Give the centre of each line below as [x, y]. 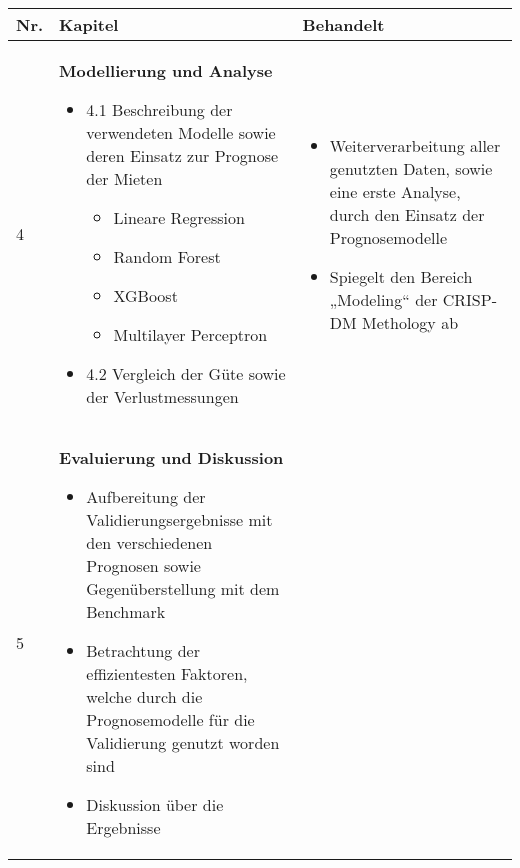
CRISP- [469, 299]
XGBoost [145, 295]
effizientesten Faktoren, [167, 673]
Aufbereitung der [146, 496]
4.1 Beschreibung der [159, 109]
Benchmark [126, 611]
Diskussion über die [155, 804]
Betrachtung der [143, 650]
